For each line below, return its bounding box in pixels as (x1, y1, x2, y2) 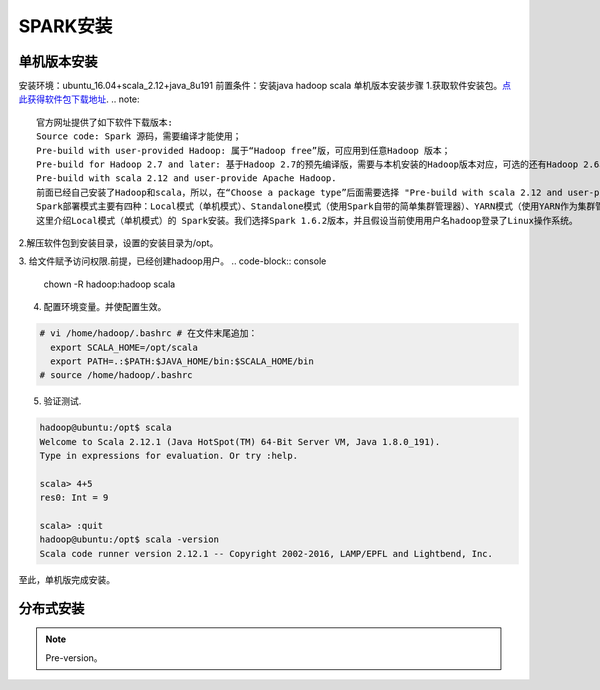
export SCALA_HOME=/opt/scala (50, 341, 199, 353)
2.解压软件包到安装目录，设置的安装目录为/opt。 (18, 236, 219, 249)
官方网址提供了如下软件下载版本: (36, 116, 174, 128)
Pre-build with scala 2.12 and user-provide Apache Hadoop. (36, 173, 337, 184)
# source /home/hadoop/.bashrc (39, 370, 194, 381)
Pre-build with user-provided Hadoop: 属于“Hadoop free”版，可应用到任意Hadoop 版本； (36, 145, 451, 156)
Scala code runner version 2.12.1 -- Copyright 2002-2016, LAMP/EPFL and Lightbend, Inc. (39, 548, 494, 559)
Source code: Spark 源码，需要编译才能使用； (36, 131, 242, 142)
